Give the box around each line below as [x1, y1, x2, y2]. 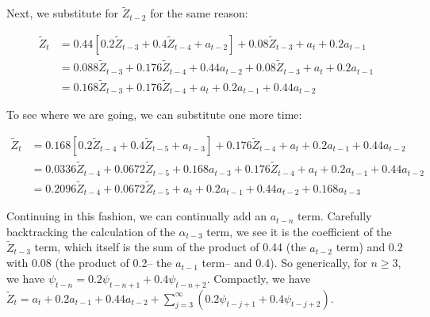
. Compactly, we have [206, 269, 311, 286]
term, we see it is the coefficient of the [206, 223, 392, 239]
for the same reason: [150, 5, 248, 21]
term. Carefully [298, 208, 372, 224]
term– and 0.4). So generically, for [202, 254, 367, 271]
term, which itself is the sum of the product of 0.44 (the [34, 239, 306, 255]
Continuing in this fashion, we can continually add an [6, 208, 267, 224]
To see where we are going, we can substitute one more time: [6, 106, 302, 123]
